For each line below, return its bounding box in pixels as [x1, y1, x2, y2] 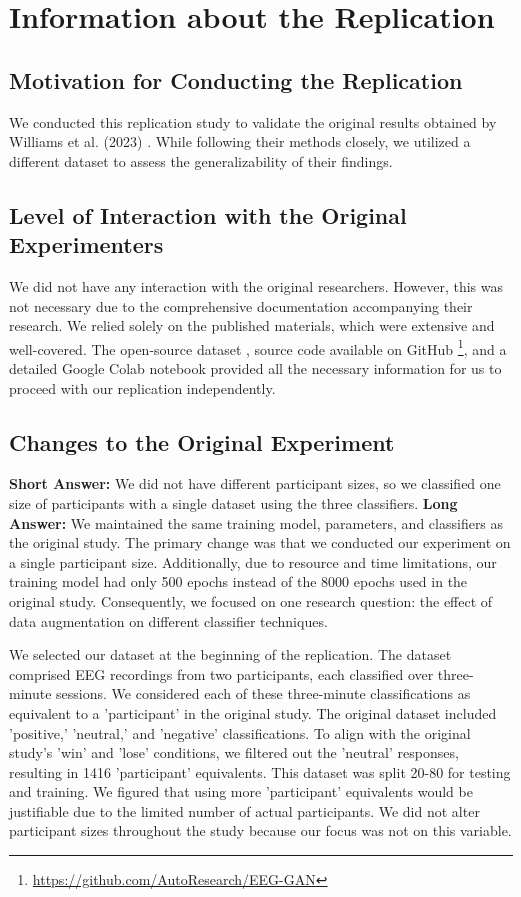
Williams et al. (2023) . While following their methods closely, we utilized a [9, 131, 471, 152]
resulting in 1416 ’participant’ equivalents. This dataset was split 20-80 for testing [9, 761, 511, 782]
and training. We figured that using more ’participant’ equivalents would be [9, 781, 473, 802]
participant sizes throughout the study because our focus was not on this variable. [9, 820, 512, 841]
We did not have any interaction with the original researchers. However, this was [9, 275, 504, 296]
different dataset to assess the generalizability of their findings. [9, 150, 393, 171]
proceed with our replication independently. [9, 377, 276, 398]
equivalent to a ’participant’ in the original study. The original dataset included [9, 702, 497, 723]
